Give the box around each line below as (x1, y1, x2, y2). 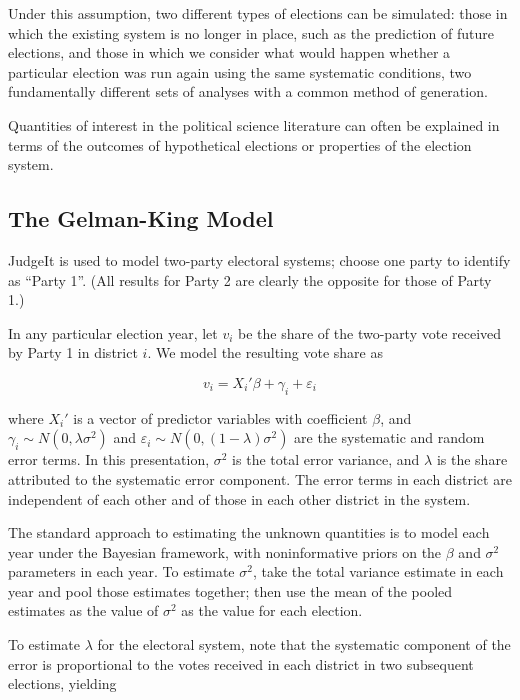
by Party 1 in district (8, 342, 138, 363)
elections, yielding (8, 673, 117, 694)
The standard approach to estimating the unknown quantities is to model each (8, 522, 490, 543)
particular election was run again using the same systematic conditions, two (8, 61, 472, 82)
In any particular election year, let (8, 322, 218, 343)
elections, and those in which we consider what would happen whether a (8, 42, 451, 63)
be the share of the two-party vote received (238, 322, 502, 343)
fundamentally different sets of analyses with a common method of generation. (8, 81, 488, 102)
